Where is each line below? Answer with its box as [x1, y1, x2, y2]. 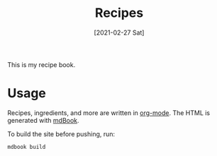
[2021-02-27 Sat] [94, 28, 145, 37]
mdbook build [7, 143, 46, 150]
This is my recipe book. [7, 60, 76, 68]
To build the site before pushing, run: [7, 129, 116, 138]
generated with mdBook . [7, 116, 79, 124]
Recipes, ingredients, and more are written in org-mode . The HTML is [7, 108, 211, 117]
